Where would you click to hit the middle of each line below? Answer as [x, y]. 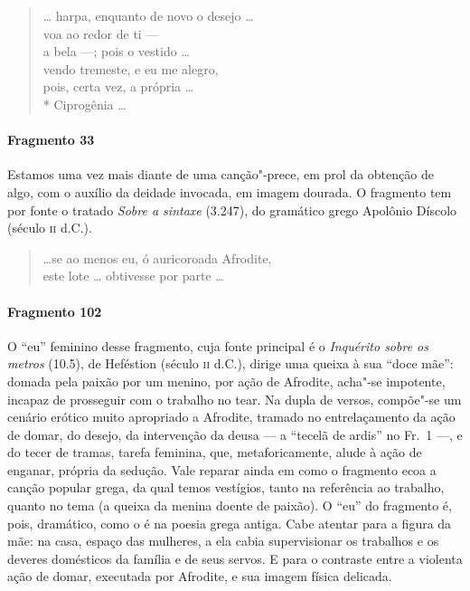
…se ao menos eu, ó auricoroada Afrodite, [157, 257]
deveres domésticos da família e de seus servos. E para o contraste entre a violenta [235, 558]
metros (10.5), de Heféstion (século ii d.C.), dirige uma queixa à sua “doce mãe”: [230, 363]
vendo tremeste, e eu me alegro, [131, 68]
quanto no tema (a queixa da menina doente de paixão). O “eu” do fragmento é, [230, 505]
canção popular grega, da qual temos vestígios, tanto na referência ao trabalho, [226, 487]
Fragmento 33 [51, 140]
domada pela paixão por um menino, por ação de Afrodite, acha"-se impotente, [226, 381]
